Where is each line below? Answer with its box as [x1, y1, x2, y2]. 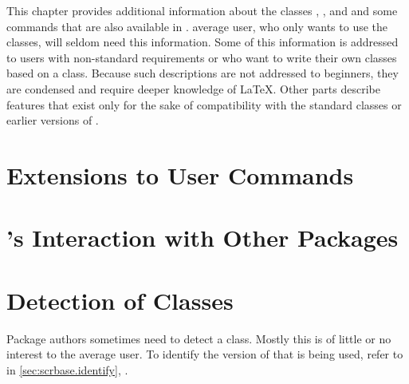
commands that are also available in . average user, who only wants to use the [6, 18, 388, 34]
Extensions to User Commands [6, 158, 354, 191]
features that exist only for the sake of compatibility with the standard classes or [6, 96, 402, 113]
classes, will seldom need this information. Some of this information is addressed [6, 34, 399, 50]
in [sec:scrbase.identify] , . [6, 361, 128, 378]
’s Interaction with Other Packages [6, 221, 399, 254]
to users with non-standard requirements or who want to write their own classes [6, 49, 397, 65]
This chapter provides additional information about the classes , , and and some [6, 2, 398, 18]
